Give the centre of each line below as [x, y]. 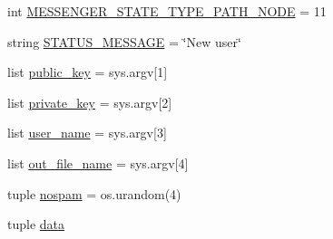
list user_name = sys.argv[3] [87, 133]
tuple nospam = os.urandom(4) [94, 193]
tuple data [36, 224]
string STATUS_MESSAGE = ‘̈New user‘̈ [124, 41]
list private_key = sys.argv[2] [90, 102]
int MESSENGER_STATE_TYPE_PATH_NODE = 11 [167, 11]
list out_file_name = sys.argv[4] [98, 163]
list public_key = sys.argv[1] [88, 72]
